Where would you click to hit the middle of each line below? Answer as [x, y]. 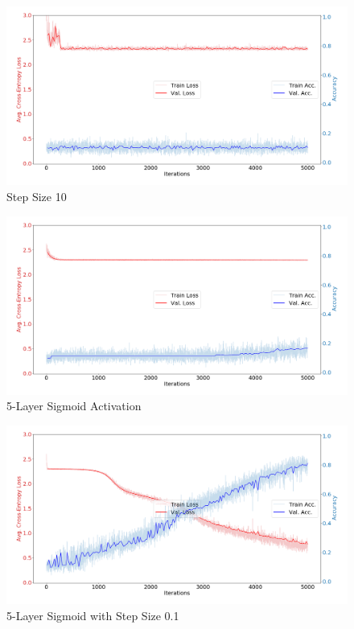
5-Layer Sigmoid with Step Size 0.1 [93, 615]
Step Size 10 [37, 196]
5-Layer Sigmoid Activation [74, 406]
